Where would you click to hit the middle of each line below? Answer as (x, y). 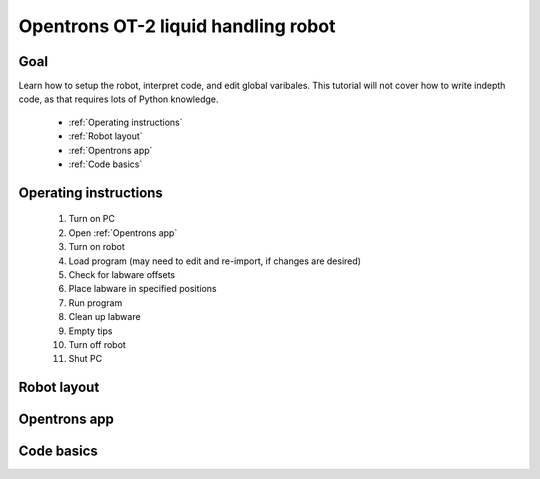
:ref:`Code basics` (105, 164)
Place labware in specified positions (142, 289)
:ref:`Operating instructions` (126, 122)
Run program (95, 302)
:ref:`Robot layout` (106, 136)
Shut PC (85, 359)
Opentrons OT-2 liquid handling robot (177, 26)
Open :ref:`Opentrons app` (123, 232)
